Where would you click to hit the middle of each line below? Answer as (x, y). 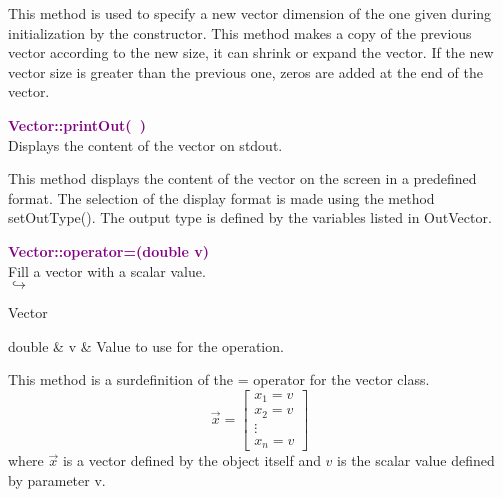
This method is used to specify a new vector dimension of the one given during (250, 13)
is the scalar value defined (416, 460)
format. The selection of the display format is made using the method (221, 197)
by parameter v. (57, 480)
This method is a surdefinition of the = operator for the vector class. (219, 379)
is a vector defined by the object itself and (191, 460)
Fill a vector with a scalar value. (107, 270)
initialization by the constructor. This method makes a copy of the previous (240, 32)
